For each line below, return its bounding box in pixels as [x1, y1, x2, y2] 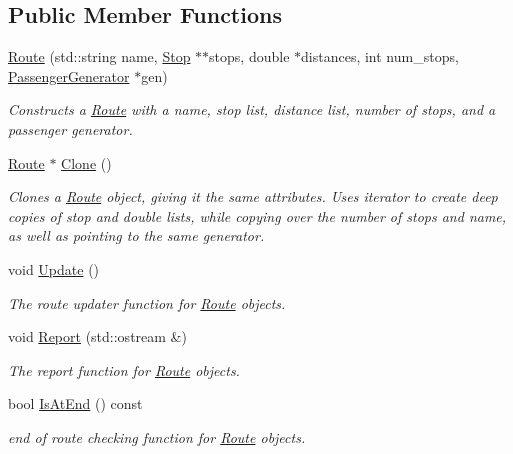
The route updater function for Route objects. [8, 292, 286, 313]
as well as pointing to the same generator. [8, 225, 265, 246]
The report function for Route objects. [8, 359, 240, 380]
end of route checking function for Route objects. [8, 426, 306, 447]
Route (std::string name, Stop [8, 46, 191, 67]
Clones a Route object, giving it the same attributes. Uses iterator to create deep [8, 186, 498, 207]
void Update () [8, 258, 100, 279]
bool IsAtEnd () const [8, 393, 143, 414]
